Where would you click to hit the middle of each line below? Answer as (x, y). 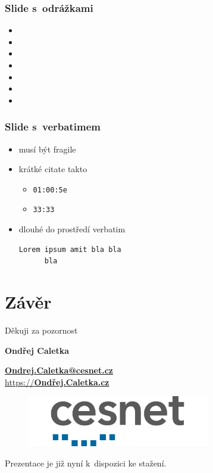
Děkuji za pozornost (41, 330)
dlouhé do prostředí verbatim (72, 229)
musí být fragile (47, 149)
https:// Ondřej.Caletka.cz (57, 382)
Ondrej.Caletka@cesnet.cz (59, 370)
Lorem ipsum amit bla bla (70, 249)
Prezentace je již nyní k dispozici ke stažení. (86, 463)
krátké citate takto (53, 169)
